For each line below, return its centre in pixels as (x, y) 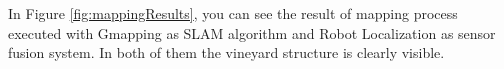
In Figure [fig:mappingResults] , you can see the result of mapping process (233, 13)
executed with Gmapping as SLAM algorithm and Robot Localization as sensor (252, 32)
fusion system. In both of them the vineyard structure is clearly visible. (226, 52)
